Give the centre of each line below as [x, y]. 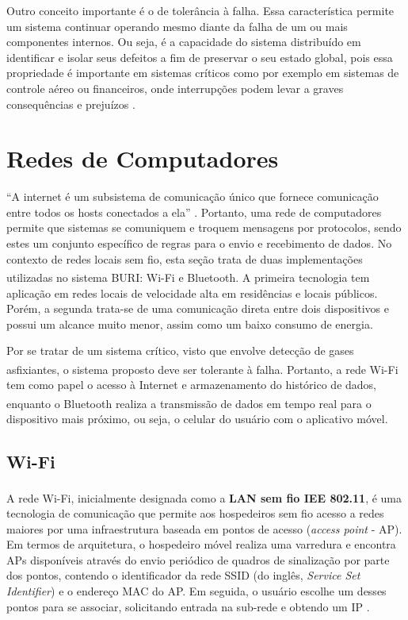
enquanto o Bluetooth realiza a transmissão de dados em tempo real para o [189, 403]
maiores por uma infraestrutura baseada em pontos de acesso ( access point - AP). [204, 528]
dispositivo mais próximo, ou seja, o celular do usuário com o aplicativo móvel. [197, 418]
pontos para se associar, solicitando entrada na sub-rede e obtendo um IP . [188, 606]
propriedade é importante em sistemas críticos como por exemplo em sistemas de [203, 73]
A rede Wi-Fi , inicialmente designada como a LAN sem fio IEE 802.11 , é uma [204, 497]
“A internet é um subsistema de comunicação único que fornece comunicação [193, 196]
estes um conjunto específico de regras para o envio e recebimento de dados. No [199, 243]
